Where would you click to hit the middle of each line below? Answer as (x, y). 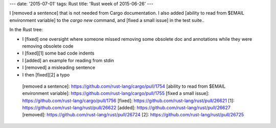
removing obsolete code (48, 46)
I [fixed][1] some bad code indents (58, 53)
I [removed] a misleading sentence (59, 68)
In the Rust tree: (26, 30)
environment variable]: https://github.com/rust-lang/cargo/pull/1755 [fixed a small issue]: (116, 93)
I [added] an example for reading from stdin (68, 60)
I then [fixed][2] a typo (46, 74)
